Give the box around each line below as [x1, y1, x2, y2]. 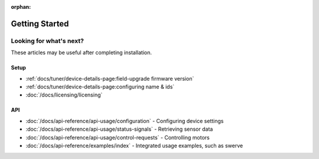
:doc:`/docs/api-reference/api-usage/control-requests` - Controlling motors [25, 134, 210, 141]
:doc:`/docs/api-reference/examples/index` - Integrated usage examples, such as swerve [25, 142, 243, 149]
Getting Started [11, 18, 69, 29]
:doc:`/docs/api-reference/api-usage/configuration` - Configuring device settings [25, 117, 224, 124]
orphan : [11, 4, 31, 10]
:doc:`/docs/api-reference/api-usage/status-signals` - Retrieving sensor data [25, 125, 213, 132]
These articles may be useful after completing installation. [11, 49, 152, 56]
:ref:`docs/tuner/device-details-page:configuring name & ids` [25, 83, 175, 90]
